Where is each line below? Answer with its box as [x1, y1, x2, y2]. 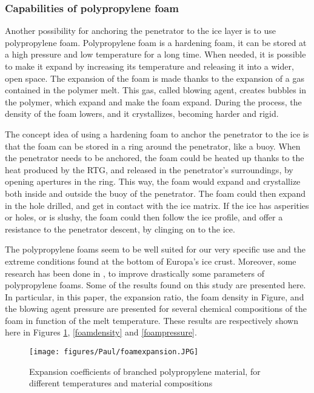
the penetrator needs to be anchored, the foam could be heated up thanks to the [5, 151, 304, 164]
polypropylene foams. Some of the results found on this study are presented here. [5, 279, 306, 291]
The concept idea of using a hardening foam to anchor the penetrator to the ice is [5, 127, 309, 140]
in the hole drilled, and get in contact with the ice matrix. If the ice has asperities [5, 199, 309, 211]
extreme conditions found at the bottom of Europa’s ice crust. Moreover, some [5, 254, 296, 267]
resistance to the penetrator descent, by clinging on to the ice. [5, 222, 235, 235]
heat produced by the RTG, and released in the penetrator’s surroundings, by [5, 163, 293, 176]
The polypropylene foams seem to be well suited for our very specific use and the [5, 243, 306, 256]
